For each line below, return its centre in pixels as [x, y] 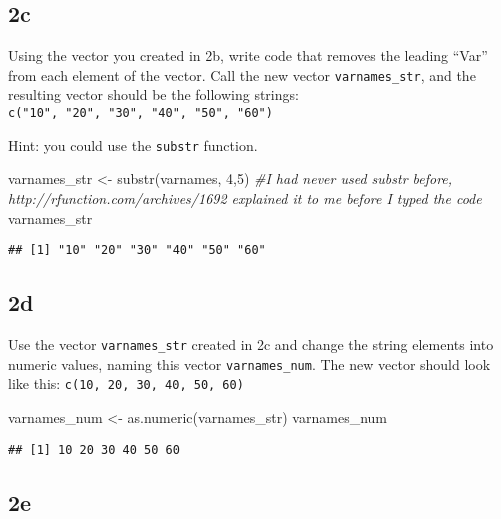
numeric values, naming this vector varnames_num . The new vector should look [249, 363]
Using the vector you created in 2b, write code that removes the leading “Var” [248, 55]
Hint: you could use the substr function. [133, 144]
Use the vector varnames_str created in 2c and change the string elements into [251, 344]
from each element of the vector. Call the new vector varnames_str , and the [242, 74]
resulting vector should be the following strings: [153, 94]
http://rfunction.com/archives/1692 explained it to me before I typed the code [245, 197]
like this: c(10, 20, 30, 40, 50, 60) [126, 383]
